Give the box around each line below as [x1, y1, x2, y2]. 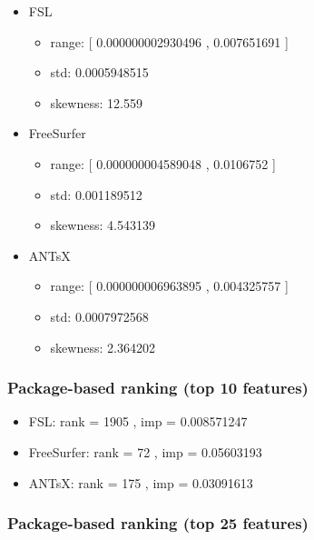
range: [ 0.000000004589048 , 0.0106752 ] [50, 154, 276, 173]
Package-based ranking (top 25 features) [7, 512, 309, 535]
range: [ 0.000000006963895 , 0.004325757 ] [50, 276, 289, 295]
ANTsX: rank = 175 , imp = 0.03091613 [28, 473, 253, 492]
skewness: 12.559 [50, 93, 142, 112]
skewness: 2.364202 [50, 337, 155, 356]
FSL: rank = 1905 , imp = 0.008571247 [28, 412, 248, 431]
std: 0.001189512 [50, 185, 142, 204]
